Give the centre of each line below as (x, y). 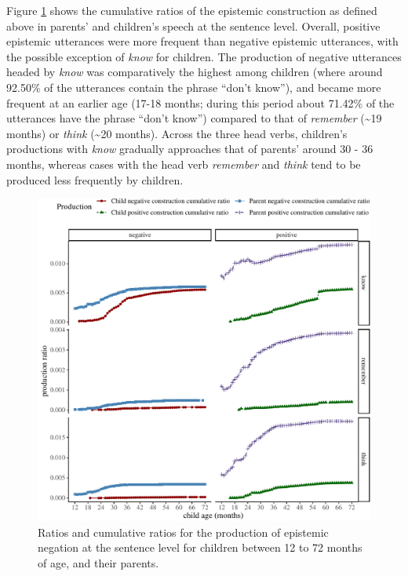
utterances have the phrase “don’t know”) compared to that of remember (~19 (194, 118)
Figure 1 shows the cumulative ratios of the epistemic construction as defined (192, 10)
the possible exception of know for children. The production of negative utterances (204, 56)
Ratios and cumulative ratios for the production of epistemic (183, 532)
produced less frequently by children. (95, 179)
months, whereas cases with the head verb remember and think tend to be (184, 164)
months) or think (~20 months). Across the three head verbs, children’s (177, 133)
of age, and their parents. (98, 563)
